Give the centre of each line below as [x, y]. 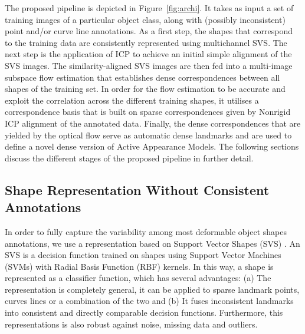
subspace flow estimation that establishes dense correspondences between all [142, 77]
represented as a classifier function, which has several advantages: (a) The [138, 278]
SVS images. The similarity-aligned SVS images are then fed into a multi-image [149, 65]
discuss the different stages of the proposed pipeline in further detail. [129, 158]
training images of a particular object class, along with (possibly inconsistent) [145, 19]
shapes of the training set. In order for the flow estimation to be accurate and [145, 89]
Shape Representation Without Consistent [137, 189]
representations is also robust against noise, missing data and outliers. [131, 324]
